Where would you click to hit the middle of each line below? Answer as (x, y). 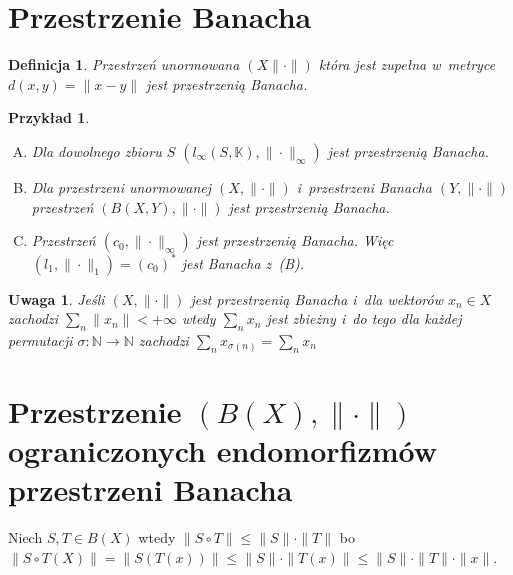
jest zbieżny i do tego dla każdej (364, 318)
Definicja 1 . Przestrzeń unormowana (124, 64)
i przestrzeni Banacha (364, 186)
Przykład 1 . (49, 117)
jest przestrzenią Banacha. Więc (295, 240)
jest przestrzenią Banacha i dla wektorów (317, 298)
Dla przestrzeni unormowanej (121, 186)
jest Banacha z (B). (243, 262)
